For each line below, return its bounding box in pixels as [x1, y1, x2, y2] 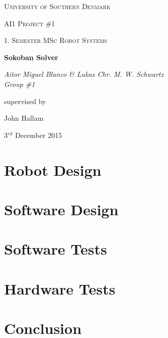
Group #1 [4, 78, 35, 89]
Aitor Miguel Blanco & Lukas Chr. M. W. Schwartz [4, 69, 164, 79]
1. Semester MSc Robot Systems [4, 35, 107, 45]
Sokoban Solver [4, 52, 58, 62]
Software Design [4, 199, 119, 219]
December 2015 [15, 129, 62, 140]
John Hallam [4, 113, 44, 123]
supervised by [4, 95, 46, 106]
